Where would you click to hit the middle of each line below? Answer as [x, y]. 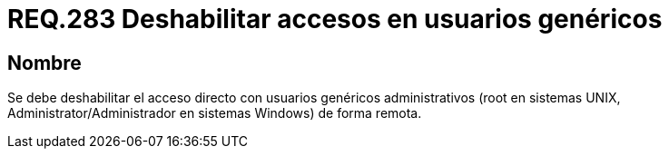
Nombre [44, 63]
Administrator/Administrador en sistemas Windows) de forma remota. [215, 113]
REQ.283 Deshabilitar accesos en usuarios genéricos [335, 19]
